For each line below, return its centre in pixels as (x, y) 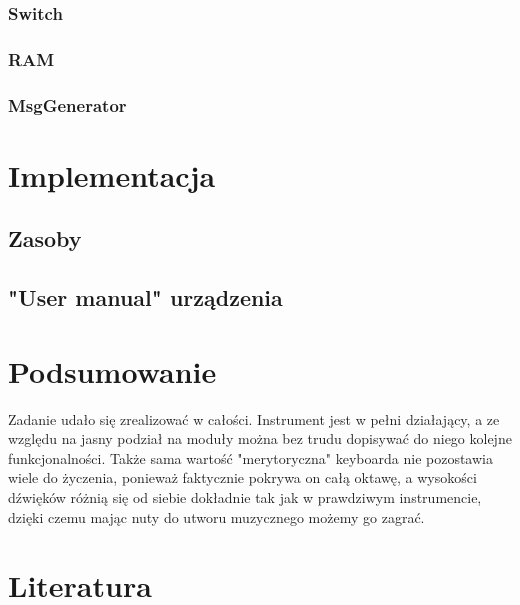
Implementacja (112, 174)
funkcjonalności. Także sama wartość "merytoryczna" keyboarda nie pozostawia (250, 457)
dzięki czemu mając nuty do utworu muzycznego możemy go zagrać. (216, 516)
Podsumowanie (112, 370)
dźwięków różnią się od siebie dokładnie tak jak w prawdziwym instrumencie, (245, 496)
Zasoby (45, 238)
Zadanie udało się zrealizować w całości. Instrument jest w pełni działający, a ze (254, 418)
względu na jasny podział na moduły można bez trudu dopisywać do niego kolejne (260, 438)
